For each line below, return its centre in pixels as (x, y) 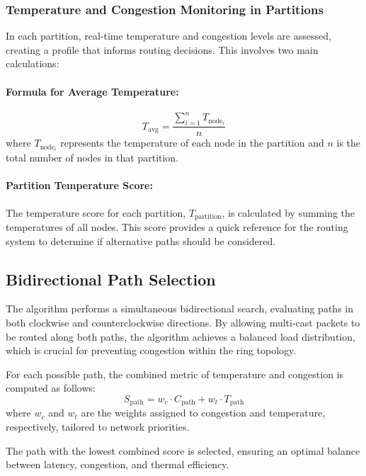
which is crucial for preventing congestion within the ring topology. (151, 350)
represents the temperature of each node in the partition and (192, 143)
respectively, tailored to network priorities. (98, 427)
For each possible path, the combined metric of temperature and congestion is (175, 374)
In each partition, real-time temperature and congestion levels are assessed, (168, 36)
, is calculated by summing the (288, 212)
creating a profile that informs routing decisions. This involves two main (162, 49)
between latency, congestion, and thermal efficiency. (118, 464)
